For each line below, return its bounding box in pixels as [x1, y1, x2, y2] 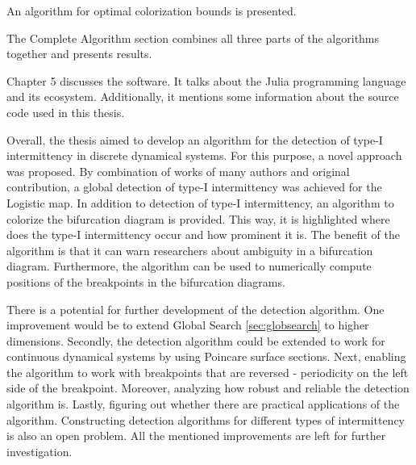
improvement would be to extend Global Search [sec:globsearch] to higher [6, 316, 369, 333]
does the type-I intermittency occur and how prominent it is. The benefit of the [6, 226, 400, 243]
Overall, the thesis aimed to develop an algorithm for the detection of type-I [6, 131, 383, 148]
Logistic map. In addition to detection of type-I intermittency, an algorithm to [6, 194, 394, 211]
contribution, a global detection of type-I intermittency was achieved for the [6, 178, 382, 195]
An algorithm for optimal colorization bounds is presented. [6, 2, 297, 19]
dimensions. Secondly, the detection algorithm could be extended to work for [6, 332, 385, 349]
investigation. [6, 442, 73, 459]
